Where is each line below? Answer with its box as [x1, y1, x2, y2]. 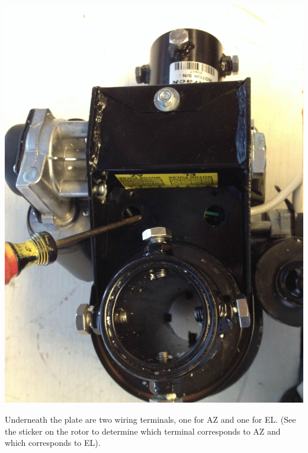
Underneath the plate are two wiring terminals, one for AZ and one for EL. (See [5, 413, 296, 425]
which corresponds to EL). [5, 436, 101, 449]
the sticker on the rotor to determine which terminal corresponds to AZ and [5, 425, 281, 437]
